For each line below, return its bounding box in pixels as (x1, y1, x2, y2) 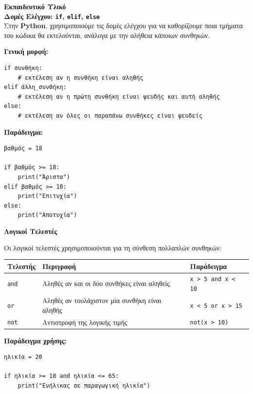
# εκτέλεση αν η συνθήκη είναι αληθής (18, 74, 144, 81)
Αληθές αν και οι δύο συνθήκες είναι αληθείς (42, 278, 170, 288)
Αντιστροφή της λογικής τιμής (42, 317, 127, 327)
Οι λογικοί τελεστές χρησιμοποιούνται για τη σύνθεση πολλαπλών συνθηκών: (4, 242, 222, 252)
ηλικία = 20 (4, 354, 42, 361)
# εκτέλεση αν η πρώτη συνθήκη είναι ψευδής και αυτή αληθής (18, 93, 220, 100)
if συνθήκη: (4, 65, 42, 72)
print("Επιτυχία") (18, 193, 77, 200)
